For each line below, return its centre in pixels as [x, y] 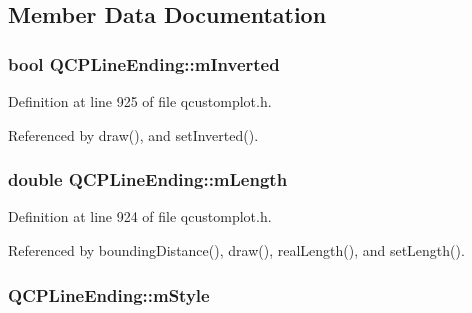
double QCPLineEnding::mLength [148, 179]
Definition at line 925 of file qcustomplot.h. [140, 101]
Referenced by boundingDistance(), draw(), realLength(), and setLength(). [236, 250]
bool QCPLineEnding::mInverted [144, 63]
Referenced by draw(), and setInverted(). [133, 134]
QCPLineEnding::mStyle [109, 294]
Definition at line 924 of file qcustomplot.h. [140, 216]
